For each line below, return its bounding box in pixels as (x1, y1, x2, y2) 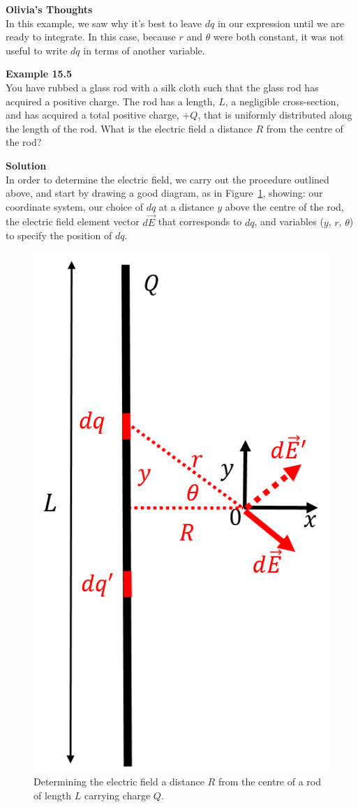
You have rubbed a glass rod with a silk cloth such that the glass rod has (6, 80, 319, 94)
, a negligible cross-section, (225, 93, 339, 108)
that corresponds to (158, 214, 242, 229)
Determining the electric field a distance (33, 774, 204, 789)
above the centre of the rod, (225, 199, 344, 213)
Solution (6, 158, 47, 172)
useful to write (6, 43, 68, 57)
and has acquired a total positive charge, (6, 107, 179, 122)
